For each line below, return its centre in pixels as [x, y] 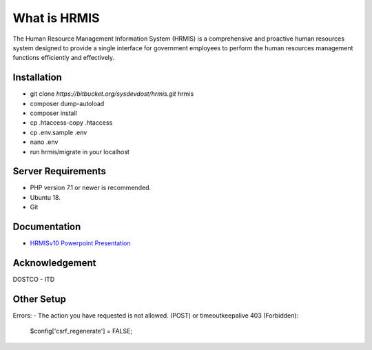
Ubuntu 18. [45, 197]
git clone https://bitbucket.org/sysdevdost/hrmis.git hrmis [112, 94]
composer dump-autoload [67, 103]
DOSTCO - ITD [34, 280]
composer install [53, 113]
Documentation [47, 227]
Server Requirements [60, 171]
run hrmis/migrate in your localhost [80, 152]
